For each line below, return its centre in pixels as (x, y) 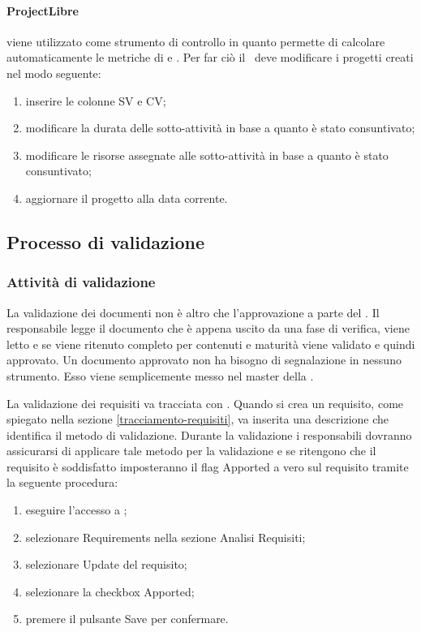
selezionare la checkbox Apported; (110, 591)
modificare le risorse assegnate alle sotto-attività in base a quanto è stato (207, 155)
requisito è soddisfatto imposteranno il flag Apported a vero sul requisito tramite (208, 466)
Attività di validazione (81, 282)
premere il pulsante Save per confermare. (127, 619)
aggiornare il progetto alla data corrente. (127, 198)
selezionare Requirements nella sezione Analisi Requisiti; (165, 537)
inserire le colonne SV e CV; (96, 100)
